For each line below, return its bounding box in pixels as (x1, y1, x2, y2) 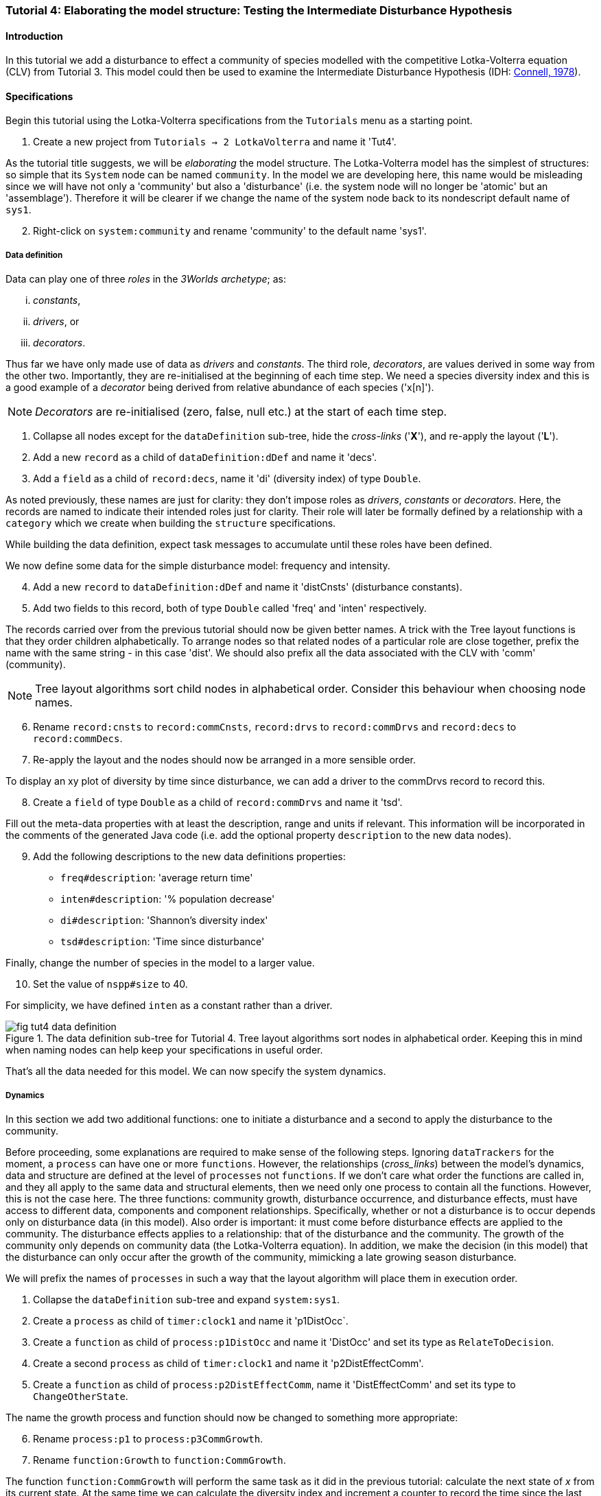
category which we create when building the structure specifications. (5, 517, 336, 530)
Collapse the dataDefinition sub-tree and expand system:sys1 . (33, 1294, 340, 1305)
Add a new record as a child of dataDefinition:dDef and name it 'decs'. (33, 451, 377, 464)
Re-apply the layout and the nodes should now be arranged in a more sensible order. (33, 754, 416, 766)
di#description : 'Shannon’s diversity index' (60, 914, 268, 927)
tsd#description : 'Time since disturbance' (60, 936, 265, 948)
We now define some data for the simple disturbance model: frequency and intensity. (5, 560, 390, 572)
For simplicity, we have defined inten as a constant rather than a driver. (5, 999, 333, 1012)
